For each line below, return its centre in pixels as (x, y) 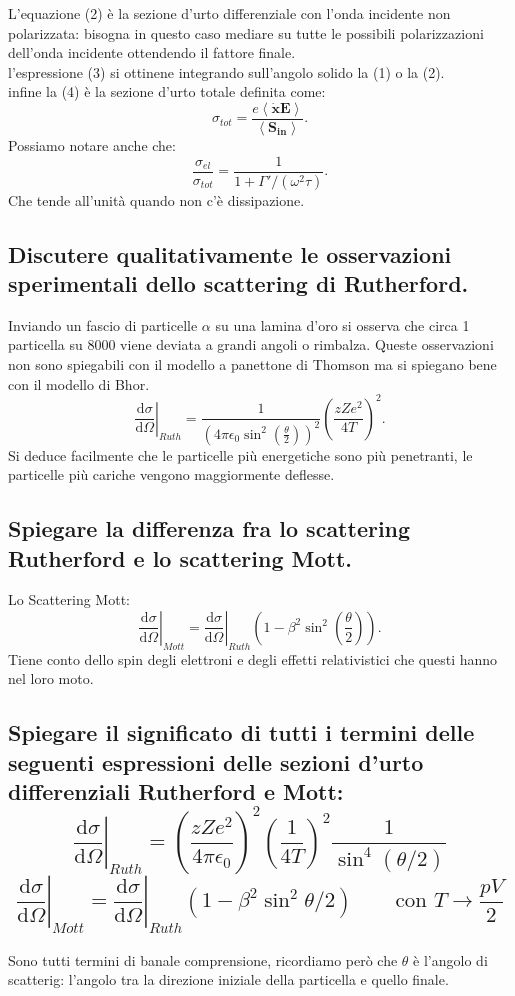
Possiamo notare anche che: (92, 145)
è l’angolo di (450, 959)
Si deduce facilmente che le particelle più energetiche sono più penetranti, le (240, 454)
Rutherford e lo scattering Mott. (180, 557)
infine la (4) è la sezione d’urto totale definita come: (167, 91)
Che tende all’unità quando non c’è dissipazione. (156, 199)
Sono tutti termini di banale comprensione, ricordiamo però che (203, 959)
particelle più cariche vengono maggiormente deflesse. (171, 474)
